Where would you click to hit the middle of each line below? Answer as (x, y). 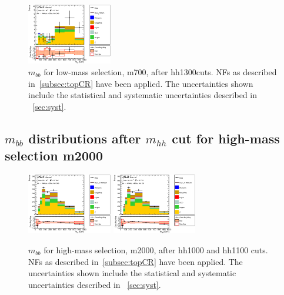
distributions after (85, 138)
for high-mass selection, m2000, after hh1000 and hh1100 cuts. (156, 249)
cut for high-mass (226, 138)
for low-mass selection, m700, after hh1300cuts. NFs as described (160, 72)
